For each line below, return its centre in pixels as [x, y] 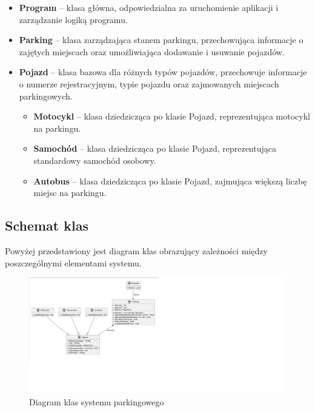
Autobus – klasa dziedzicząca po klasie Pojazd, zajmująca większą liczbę [170, 181]
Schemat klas [47, 225]
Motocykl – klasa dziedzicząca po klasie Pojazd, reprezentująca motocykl [172, 116]
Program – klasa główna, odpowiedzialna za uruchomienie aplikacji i [149, 7]
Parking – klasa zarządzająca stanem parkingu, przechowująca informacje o [161, 40]
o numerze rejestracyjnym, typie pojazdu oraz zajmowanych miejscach [149, 83]
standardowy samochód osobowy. [95, 160]
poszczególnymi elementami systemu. [73, 262]
